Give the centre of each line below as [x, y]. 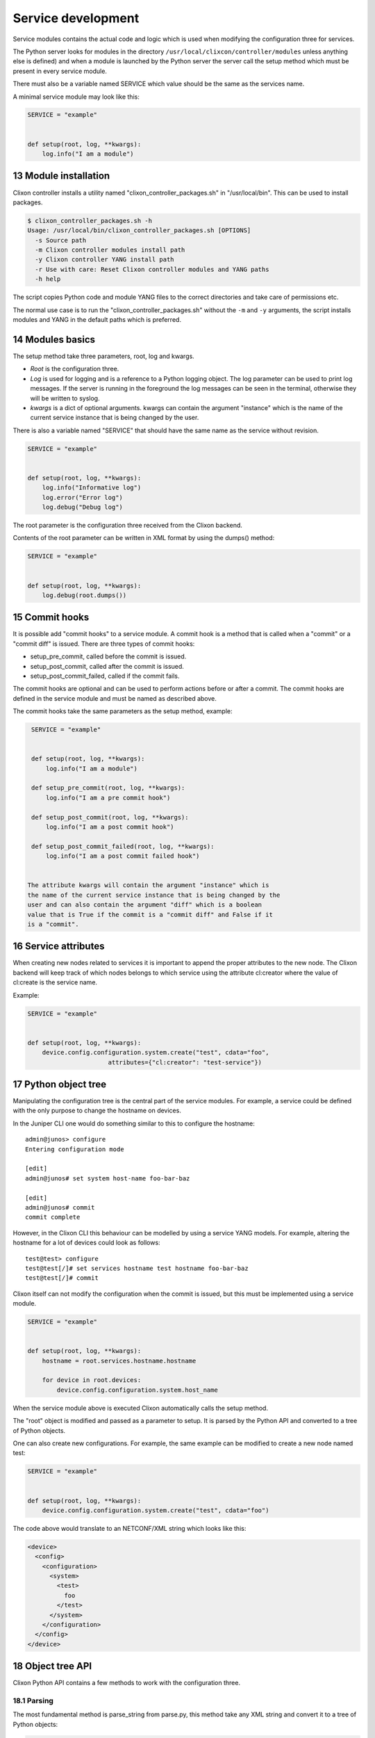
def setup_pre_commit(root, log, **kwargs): [108, 788]
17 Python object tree [60, 1084]
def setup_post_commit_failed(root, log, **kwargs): [123, 846]
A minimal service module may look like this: [76, 97]
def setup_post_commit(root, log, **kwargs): [110, 817]
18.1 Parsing [33, 1701]
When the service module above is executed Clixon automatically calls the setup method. [141, 1408]
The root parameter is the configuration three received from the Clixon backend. [128, 525]
